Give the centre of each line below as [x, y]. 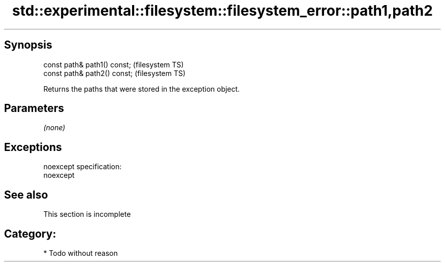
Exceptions [33, 147]
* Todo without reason [81, 253]
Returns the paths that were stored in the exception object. [141, 89]
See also [26, 195]
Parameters [34, 108]
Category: [30, 234]
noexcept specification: [83, 167]
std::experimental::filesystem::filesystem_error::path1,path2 [222, 11]
